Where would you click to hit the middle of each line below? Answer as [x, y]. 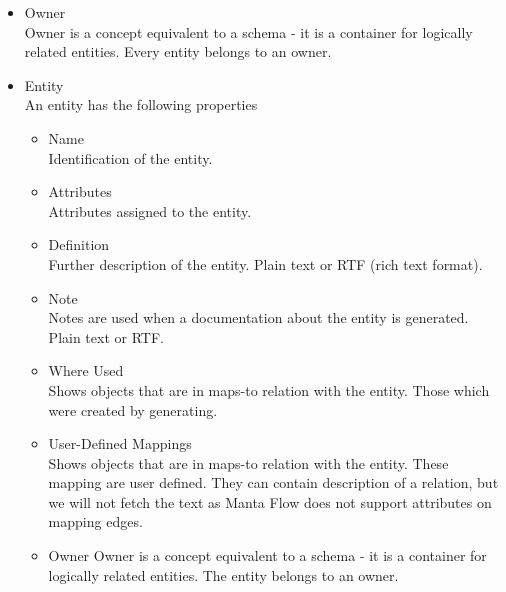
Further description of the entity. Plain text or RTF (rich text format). [265, 263]
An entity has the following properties [141, 104]
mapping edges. [95, 521]
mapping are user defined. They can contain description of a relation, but [273, 482]
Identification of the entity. [130, 157]
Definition [79, 244]
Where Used [86, 370]
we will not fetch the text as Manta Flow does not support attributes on [270, 501]
